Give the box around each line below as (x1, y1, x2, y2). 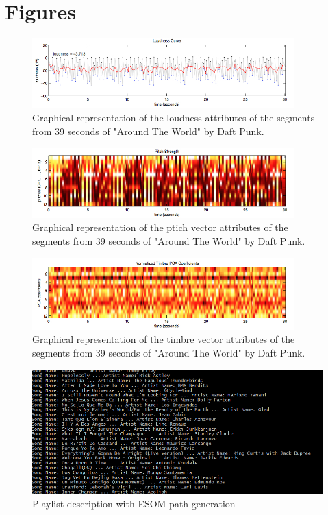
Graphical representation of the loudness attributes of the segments (32, 110, 315, 125)
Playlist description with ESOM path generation (32, 496, 236, 511)
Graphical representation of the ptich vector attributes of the (32, 220, 288, 235)
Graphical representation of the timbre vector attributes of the (32, 332, 295, 346)
